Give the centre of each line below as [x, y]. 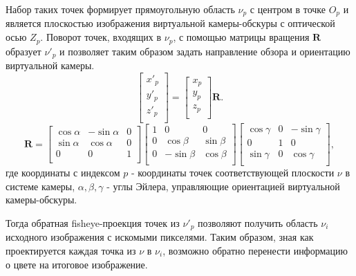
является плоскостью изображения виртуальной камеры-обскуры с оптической [170, 23]
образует [24, 51]
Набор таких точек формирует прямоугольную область [120, 9]
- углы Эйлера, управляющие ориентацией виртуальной [223, 186]
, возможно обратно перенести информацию [255, 250]
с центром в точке [288, 9]
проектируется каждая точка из [71, 250]
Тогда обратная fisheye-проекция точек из [93, 222]
